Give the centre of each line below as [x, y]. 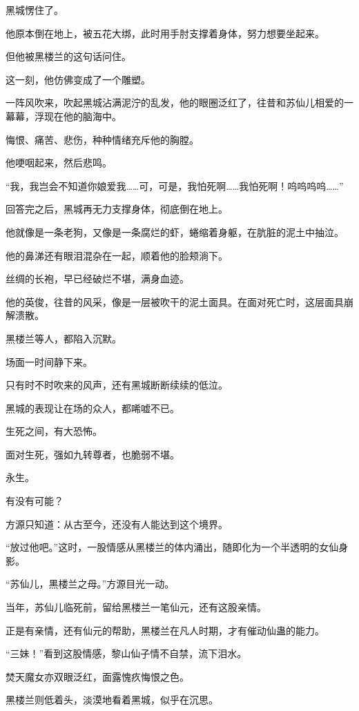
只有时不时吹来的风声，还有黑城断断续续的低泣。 [117, 385]
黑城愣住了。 [35, 10]
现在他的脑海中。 [83, 116]
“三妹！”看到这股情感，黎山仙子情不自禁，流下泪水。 [126, 653]
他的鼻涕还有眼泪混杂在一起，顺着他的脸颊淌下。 [117, 255]
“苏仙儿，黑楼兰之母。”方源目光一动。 [90, 584]
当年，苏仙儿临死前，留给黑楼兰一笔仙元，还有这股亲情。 [136, 607]
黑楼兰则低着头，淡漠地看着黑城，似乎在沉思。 [112, 700]
